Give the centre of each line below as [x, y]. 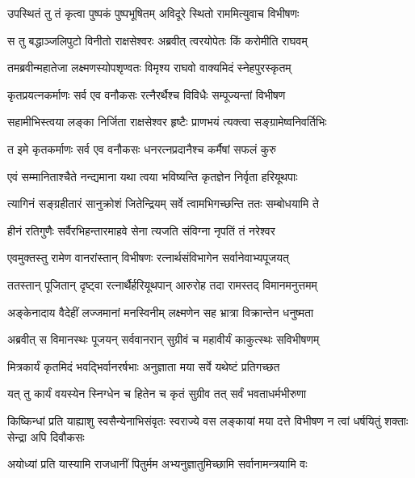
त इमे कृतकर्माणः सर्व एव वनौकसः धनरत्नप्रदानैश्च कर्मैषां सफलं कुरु [142, 148]
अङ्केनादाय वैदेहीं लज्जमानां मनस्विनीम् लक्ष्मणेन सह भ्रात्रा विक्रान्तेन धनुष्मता [161, 312]
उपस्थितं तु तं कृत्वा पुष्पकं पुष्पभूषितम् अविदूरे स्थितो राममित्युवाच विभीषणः [153, 13]
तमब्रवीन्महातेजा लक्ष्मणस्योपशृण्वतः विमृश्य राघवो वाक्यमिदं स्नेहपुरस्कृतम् [149, 68]
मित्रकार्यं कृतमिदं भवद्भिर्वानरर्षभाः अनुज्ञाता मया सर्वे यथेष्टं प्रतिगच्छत [144, 366]
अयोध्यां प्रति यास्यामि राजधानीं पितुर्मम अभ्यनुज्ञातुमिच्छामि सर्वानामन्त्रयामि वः [157, 464]
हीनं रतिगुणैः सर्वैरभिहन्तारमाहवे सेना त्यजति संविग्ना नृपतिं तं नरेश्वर [141, 230]
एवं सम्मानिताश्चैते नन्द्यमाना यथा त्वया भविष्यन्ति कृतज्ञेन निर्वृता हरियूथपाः [153, 176]
